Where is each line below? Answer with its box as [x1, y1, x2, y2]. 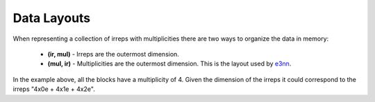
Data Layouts [12, 10, 91, 25]
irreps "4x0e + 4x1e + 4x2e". [12, 85, 95, 93]
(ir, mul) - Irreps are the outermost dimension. [47, 50, 180, 58]
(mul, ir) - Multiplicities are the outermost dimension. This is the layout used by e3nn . [47, 59, 292, 68]
